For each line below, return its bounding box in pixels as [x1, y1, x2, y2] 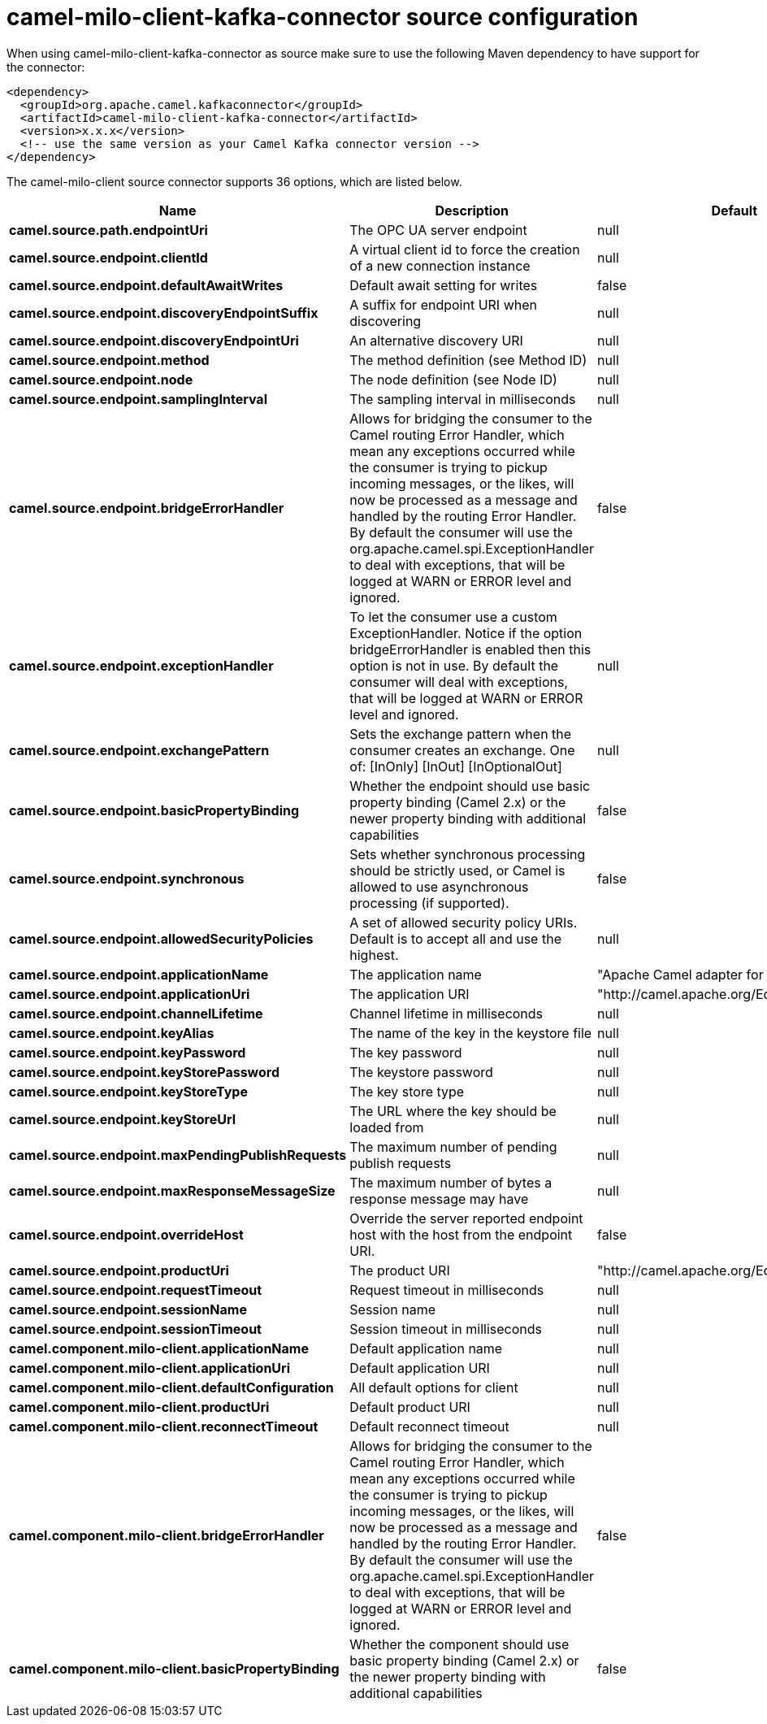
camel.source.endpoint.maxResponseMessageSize [9, 1182, 336, 1199]
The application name [349, 966, 482, 983]
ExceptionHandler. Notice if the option [349, 624, 583, 641]
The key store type [349, 1083, 465, 1100]
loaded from [349, 1118, 424, 1136]
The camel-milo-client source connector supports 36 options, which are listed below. [6, 174, 462, 189]
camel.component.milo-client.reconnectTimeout [9, 1418, 318, 1435]
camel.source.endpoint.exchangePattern [9, 741, 270, 758]
